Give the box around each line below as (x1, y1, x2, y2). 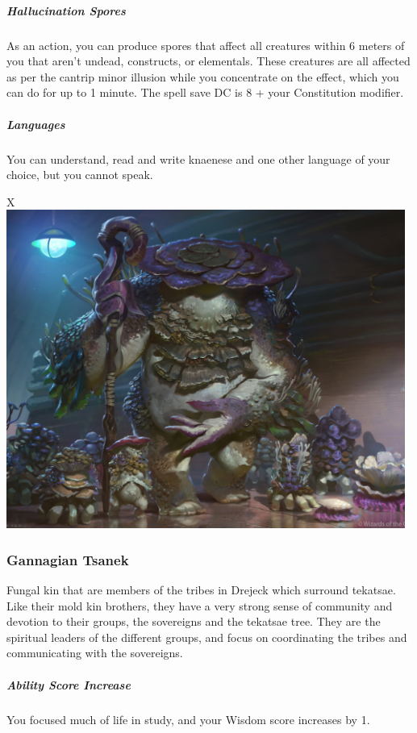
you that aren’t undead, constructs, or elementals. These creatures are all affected (6, 52, 411, 69)
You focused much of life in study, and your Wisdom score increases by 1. (6, 710, 370, 727)
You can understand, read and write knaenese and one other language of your (6, 150, 390, 167)
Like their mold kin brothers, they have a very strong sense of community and (6, 597, 393, 614)
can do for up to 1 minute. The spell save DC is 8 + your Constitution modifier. (6, 84, 404, 101)
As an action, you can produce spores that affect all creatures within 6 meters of (6, 36, 405, 53)
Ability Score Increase (6, 676, 131, 693)
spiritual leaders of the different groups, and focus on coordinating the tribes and (6, 628, 407, 645)
